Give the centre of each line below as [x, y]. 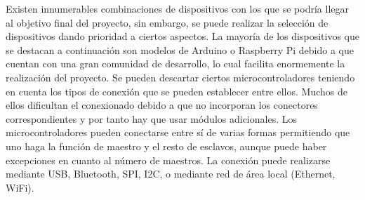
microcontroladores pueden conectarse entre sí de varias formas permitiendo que [178, 132]
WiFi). [20, 187]
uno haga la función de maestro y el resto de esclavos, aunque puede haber [166, 146]
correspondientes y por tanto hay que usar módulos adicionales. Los [151, 118]
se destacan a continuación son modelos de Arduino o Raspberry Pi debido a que [180, 49]
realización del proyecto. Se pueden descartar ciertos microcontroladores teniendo [180, 77]
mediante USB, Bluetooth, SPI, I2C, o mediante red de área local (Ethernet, [171, 174]
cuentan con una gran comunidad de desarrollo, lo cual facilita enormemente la [175, 64]
